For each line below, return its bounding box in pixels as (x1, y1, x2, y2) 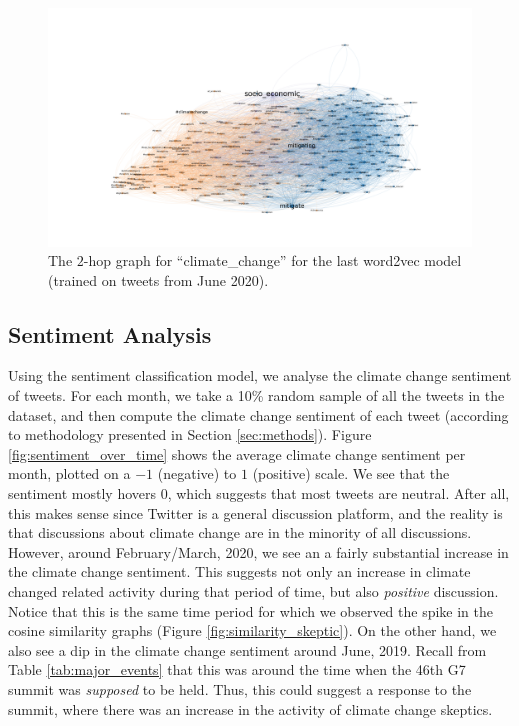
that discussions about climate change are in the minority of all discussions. (8, 522, 472, 543)
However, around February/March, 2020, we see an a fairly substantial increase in (8, 541, 509, 562)
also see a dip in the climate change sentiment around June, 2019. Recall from (8, 639, 487, 660)
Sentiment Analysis (8, 318, 212, 349)
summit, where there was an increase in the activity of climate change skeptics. (8, 698, 493, 719)
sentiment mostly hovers (8, 483, 157, 504)
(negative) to (157, 463, 237, 484)
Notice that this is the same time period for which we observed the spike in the (8, 600, 494, 621)
